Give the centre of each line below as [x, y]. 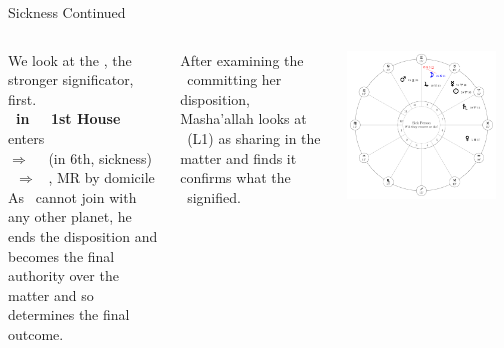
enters [26, 137]
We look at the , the [70, 59]
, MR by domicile [101, 177]
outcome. [36, 333]
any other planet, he [70, 216]
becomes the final [61, 255]
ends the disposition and [83, 235]
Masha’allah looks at [243, 118]
